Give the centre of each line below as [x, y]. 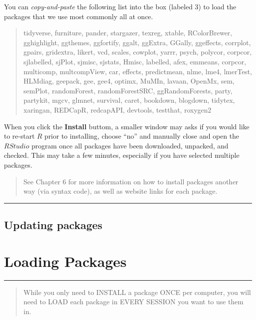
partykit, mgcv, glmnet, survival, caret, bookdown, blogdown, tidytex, [129, 100]
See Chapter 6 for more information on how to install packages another [131, 181]
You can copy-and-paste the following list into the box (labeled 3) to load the [120, 6]
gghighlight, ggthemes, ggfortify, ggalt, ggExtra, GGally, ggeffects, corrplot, [137, 42]
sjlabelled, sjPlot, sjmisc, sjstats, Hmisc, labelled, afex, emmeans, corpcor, [135, 61]
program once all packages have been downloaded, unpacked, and [130, 145]
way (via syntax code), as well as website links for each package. [120, 191]
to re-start [19, 136]
